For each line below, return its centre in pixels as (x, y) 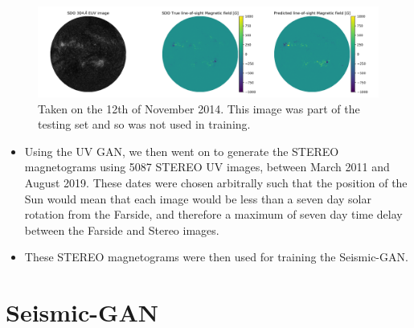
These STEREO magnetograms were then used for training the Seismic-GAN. (216, 257)
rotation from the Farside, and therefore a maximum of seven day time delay (213, 214)
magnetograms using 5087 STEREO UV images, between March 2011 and (207, 167)
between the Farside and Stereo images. (122, 230)
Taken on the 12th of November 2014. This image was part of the (199, 108)
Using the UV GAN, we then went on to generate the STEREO (182, 151)
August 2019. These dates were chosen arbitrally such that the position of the (216, 182)
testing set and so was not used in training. (144, 124)
